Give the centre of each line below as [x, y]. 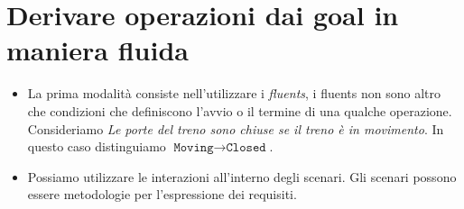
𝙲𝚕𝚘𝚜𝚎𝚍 [246, 148]
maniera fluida [97, 50]
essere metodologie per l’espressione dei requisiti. [162, 194]
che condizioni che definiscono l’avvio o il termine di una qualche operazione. [240, 110]
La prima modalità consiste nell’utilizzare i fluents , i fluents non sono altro [234, 93]
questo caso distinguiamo [97, 146]
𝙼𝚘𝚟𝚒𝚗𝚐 [194, 148]
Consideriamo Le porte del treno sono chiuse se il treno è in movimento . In [236, 128]
